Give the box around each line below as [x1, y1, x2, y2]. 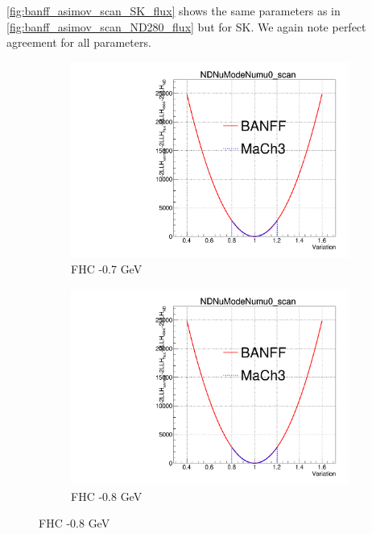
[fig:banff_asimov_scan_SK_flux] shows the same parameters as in [6, 2, 341, 19]
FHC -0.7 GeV [71, 261, 143, 277]
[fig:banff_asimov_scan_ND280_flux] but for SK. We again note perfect [6, 18, 366, 35]
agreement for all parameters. [6, 34, 151, 51]
